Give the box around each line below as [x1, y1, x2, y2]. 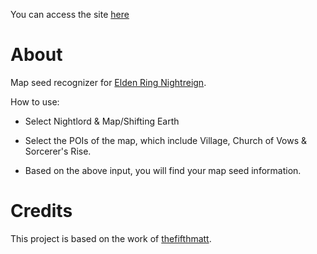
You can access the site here [10, 9, 130, 20]
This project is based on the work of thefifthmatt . [10, 232, 212, 244]
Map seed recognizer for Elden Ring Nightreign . [10, 76, 207, 88]
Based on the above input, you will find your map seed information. [24, 164, 302, 176]
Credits [10, 200, 73, 223]
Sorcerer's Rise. [24, 145, 92, 157]
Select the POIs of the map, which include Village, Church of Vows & [24, 134, 308, 146]
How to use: [10, 95, 60, 108]
